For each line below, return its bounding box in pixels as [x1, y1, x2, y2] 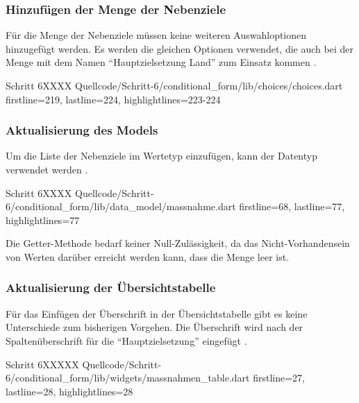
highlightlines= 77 [6, 212, 80, 227]
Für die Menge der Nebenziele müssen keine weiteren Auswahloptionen [6, 28, 307, 42]
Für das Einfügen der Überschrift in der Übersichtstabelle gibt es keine [6, 306, 308, 320]
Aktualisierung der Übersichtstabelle [6, 279, 216, 296]
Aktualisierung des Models [6, 121, 158, 139]
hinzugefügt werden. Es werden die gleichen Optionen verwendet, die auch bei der [6, 41, 353, 55]
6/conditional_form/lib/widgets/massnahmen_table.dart [6, 370, 250, 385]
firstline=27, [253, 370, 306, 385]
